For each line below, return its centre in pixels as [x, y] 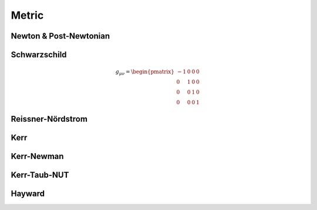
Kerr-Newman [37, 156]
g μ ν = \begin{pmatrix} [145, 73]
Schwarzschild [39, 55]
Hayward [28, 193]
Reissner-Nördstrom [49, 119]
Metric [27, 15]
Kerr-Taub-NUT [40, 175]
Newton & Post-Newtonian [60, 36]
